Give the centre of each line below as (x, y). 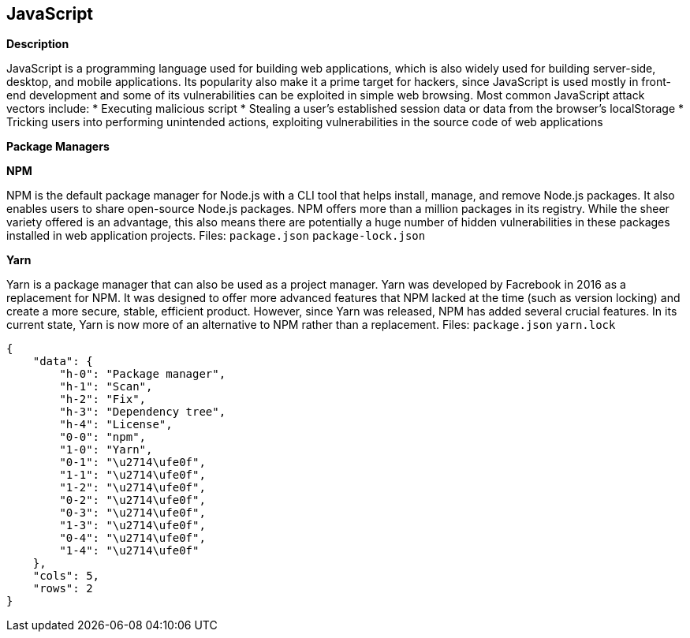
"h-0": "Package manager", (143, 374)
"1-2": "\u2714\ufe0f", (132, 488)
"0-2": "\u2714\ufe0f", (132, 500)
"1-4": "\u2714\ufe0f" (129, 551)
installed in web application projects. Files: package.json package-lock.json (216, 236)
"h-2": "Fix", (103, 399)
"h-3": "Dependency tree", (143, 412)
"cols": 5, (66, 576)
